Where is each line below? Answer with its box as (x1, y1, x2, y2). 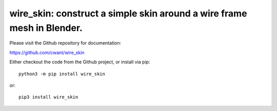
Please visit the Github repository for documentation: (9, 40, 122, 46)
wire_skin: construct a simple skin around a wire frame (9, 8, 247, 19)
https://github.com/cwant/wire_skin (9, 49, 85, 55)
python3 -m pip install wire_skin (18, 71, 105, 77)
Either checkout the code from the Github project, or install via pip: (9, 59, 150, 65)
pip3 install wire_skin (18, 94, 78, 100)
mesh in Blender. (9, 22, 83, 33)
